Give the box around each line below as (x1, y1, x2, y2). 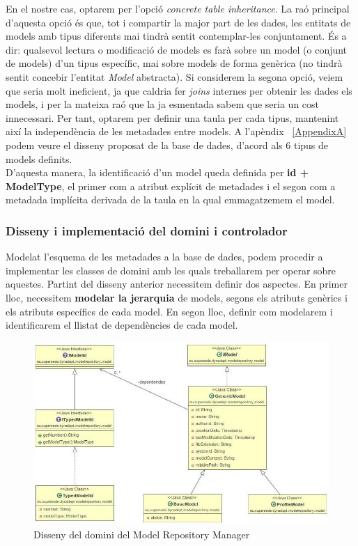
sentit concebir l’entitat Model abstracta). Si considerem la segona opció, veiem (6, 69, 343, 84)
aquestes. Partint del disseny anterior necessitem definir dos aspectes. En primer (6, 276, 348, 291)
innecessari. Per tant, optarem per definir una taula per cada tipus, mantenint (6, 110, 339, 125)
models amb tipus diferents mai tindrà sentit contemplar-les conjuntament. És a (6, 29, 347, 43)
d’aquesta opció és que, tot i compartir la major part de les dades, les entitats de (6, 15, 351, 29)
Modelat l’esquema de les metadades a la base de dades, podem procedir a (6, 249, 323, 264)
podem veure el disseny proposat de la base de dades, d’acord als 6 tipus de (6, 137, 329, 152)
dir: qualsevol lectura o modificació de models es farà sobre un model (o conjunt (6, 42, 348, 56)
